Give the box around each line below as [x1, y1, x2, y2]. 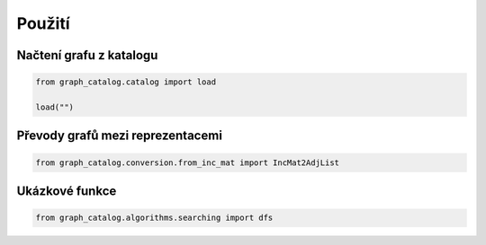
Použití [16, 13, 70, 33]
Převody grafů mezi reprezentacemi [16, 128, 222, 144]
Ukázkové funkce [16, 183, 117, 198]
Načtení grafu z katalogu [16, 48, 158, 63]
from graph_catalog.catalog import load [35, 77, 216, 87]
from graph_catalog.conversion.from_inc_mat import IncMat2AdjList [35, 157, 340, 168]
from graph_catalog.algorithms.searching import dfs [35, 213, 274, 223]
